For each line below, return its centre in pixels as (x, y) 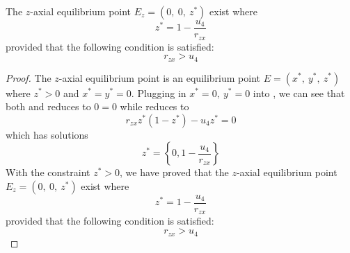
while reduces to (154, 106)
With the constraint (48, 172)
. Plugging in (159, 93)
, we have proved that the (174, 172)
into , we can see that (299, 93)
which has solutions (47, 134)
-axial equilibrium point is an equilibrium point (160, 77)
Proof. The (29, 77)
